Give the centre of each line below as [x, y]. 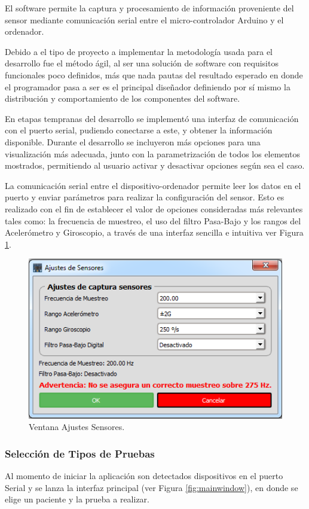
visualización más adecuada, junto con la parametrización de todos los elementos [152, 153]
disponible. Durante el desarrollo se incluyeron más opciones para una [133, 141]
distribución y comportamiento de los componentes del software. [123, 98]
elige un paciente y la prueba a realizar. [77, 499]
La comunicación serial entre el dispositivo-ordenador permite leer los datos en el [153, 185]
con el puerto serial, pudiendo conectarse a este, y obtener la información [139, 130]
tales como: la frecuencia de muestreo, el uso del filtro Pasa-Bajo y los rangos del [153, 220]
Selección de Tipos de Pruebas [80, 453]
